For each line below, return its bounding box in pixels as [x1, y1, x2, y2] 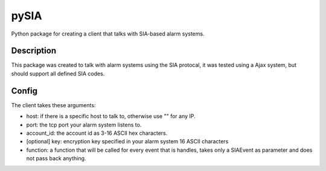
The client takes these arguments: [11, 101, 96, 108]
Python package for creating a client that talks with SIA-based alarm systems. [11, 30, 205, 37]
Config [11, 85, 37, 96]
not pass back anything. [26, 155, 86, 162]
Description [11, 46, 57, 56]
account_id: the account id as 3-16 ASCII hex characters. [26, 129, 168, 137]
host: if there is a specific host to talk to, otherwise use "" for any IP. [26, 113, 196, 120]
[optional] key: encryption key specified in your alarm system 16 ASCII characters [26, 138, 229, 145]
